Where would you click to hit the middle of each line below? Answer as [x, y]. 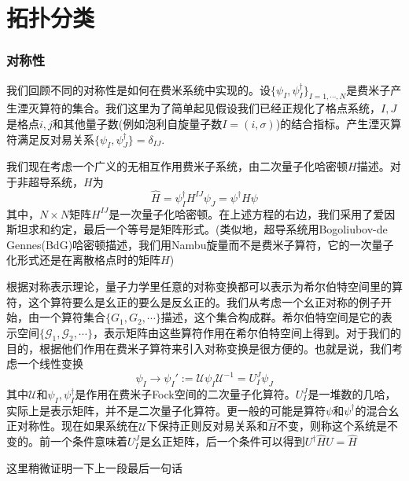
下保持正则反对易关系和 [207, 426]
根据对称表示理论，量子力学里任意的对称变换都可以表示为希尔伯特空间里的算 [204, 286]
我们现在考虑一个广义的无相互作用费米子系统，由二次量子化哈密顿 [177, 166]
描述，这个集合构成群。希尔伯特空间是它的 [271, 317]
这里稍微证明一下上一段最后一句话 [94, 468]
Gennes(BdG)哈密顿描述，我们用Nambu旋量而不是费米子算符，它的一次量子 [200, 244]
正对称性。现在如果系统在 [72, 426]
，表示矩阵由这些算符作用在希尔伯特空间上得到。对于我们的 [247, 332]
